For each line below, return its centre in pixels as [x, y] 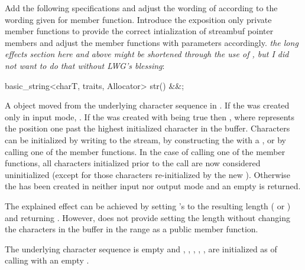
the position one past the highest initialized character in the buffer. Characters [147, 128]
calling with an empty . [47, 260]
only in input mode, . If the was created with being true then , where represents [150, 116]
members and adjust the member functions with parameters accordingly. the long [152, 42]
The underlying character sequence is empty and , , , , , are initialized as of [141, 248]
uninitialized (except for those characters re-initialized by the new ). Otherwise [148, 174]
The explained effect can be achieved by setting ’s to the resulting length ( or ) [148, 205]
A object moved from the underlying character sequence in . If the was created [147, 105]
